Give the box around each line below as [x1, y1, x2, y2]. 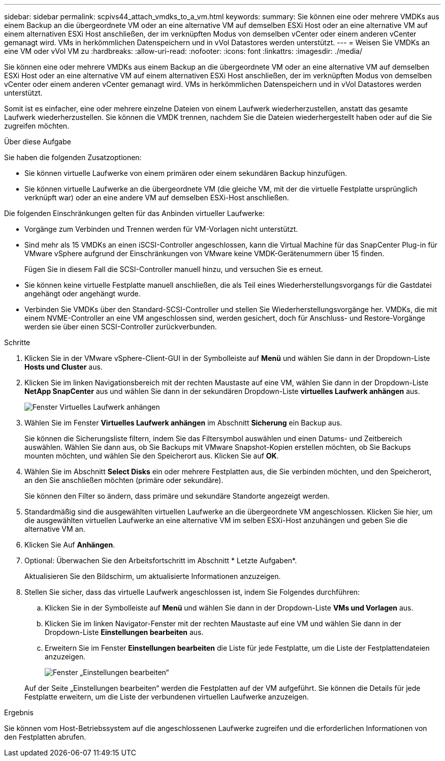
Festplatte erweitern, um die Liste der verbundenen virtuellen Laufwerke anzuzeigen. [24, 692, 309, 701]
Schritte [4, 338, 30, 347]
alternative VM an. [24, 525, 85, 533]
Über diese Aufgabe [4, 137, 71, 146]
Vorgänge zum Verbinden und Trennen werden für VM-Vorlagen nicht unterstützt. [24, 225, 298, 233]
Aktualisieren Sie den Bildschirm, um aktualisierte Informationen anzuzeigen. [24, 572, 281, 581]
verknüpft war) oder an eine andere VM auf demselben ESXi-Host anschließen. [24, 193, 289, 202]
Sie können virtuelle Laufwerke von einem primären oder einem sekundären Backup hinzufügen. [24, 169, 347, 177]
